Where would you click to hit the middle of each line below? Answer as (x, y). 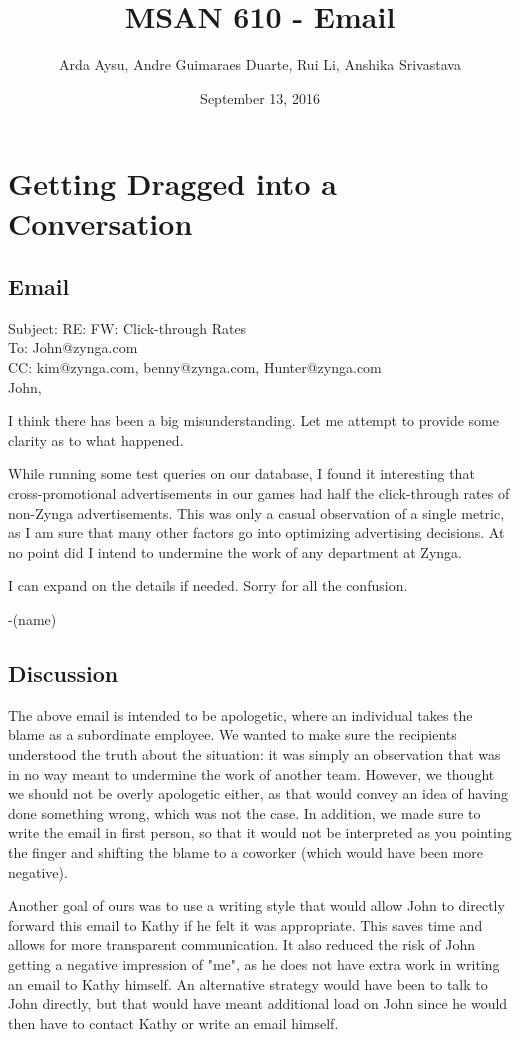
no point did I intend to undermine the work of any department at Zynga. (235, 551)
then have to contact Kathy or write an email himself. (173, 1022)
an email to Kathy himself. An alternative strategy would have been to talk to (248, 983)
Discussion (63, 673)
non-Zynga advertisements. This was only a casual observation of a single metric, (256, 512)
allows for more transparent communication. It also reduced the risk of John (242, 944)
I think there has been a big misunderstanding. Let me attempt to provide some (253, 420)
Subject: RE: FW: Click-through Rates (127, 327)
